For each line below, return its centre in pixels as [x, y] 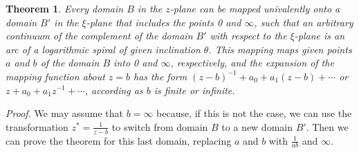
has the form [160, 76]
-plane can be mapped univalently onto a [255, 8]
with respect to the [248, 36]
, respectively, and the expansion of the [252, 63]
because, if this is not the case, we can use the [254, 113]
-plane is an [320, 36]
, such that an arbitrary [304, 22]
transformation [37, 126]
